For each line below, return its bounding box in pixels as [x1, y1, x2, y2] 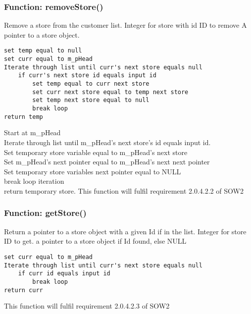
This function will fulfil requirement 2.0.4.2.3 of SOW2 [4, 301, 170, 311]
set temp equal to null [4, 47, 82, 54]
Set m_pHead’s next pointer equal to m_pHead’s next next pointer [4, 157, 210, 167]
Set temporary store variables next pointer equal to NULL [4, 166, 181, 176]
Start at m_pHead [4, 127, 61, 138]
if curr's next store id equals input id [18, 72, 156, 79]
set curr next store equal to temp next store [32, 88, 189, 96]
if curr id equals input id [18, 270, 110, 277]
